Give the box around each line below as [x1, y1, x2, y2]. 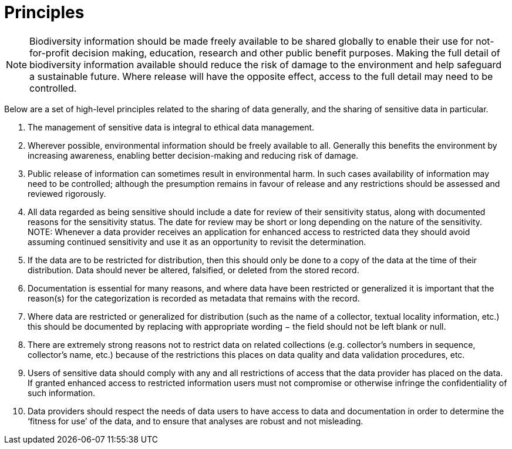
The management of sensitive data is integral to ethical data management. [28, 122, 315, 132]
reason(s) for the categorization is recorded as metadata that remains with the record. [28, 293, 360, 303]
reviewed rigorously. [28, 188, 106, 199]
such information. [28, 387, 95, 398]
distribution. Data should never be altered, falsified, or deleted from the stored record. [28, 264, 359, 275]
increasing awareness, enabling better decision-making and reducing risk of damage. [28, 150, 359, 160]
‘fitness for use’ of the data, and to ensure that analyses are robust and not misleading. [28, 416, 363, 426]
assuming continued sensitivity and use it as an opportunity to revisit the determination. [28, 236, 366, 247]
